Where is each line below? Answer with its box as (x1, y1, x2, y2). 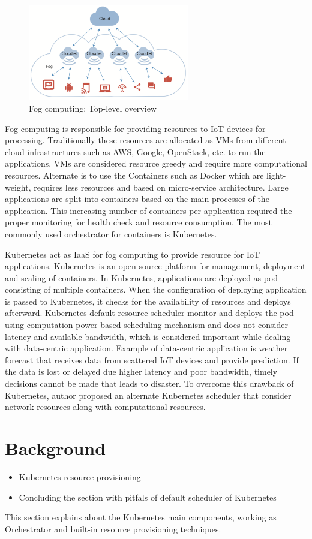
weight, (5, 180, 31, 193)
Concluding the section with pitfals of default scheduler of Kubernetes (19, 490, 277, 503)
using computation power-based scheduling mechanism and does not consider (5, 318, 288, 331)
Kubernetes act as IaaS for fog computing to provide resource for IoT (5, 248, 260, 260)
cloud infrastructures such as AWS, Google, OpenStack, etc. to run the (5, 145, 266, 158)
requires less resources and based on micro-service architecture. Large (34, 180, 289, 193)
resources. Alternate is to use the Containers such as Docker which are (5, 168, 264, 181)
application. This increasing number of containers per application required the (5, 204, 292, 216)
